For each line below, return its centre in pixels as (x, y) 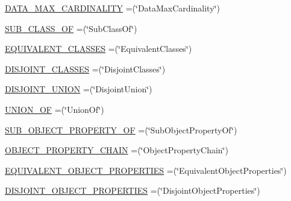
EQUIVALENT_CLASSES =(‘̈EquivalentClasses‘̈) (99, 49)
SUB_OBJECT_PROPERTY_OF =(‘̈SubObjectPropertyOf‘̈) (121, 129)
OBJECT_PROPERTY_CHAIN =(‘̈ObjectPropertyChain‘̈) (117, 150)
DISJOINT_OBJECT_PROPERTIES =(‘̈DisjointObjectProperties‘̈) (133, 190)
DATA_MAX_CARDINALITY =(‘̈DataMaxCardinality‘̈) (112, 8)
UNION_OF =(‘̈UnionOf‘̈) (55, 109)
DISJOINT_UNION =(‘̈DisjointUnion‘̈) (79, 89)
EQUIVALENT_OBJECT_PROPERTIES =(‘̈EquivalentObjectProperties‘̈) (146, 170)
